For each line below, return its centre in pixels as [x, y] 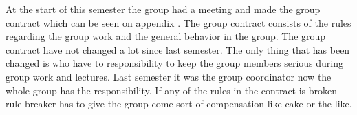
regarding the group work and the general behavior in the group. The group [166, 36]
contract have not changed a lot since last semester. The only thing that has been [178, 49]
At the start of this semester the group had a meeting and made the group [163, 9]
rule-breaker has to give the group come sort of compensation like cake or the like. [179, 104]
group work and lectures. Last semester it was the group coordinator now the [169, 76]
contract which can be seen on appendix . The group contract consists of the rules [178, 22]
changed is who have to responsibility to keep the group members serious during [175, 63]
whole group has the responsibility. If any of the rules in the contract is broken [172, 90]
